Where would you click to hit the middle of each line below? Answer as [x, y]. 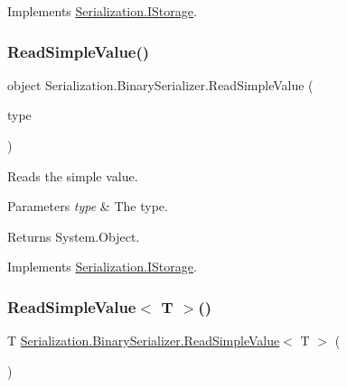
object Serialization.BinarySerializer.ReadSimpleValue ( [160, 84]
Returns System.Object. [74, 236]
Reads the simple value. [73, 175]
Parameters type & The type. [88, 206]
